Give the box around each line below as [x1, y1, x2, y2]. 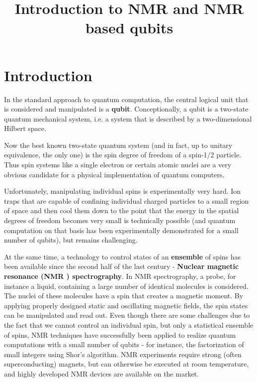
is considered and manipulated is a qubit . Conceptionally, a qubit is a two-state [4, 104, 249, 114]
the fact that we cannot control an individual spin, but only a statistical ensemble [4, 319, 254, 330]
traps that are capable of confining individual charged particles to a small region [4, 195, 249, 206]
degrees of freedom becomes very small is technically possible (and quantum [4, 215, 236, 226]
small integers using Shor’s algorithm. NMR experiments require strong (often [4, 349, 242, 359]
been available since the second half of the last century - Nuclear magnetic [4, 261, 239, 271]
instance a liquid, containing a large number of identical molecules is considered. [4, 280, 249, 291]
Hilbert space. [4, 123, 46, 133]
